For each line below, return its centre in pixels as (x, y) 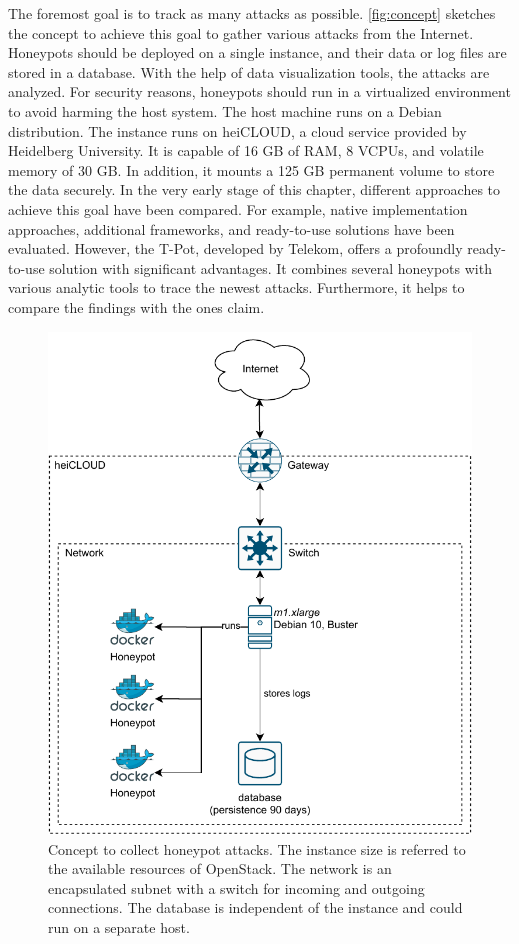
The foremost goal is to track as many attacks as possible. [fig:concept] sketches (252, 13)
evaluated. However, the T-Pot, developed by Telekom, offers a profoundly (235, 248)
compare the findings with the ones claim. (136, 306)
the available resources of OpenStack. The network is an (220, 868)
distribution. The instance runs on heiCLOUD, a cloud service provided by (237, 130)
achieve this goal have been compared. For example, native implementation (238, 208)
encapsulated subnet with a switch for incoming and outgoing (236, 887)
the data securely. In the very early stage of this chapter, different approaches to (254, 189)
